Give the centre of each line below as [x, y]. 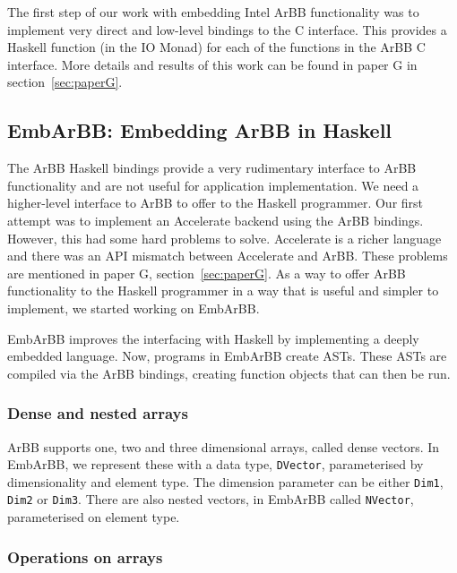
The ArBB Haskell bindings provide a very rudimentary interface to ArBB [212, 168]
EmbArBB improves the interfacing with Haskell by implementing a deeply [213, 338]
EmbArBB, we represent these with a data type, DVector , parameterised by [216, 464]
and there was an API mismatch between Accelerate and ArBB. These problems [228, 256]
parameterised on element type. [94, 517]
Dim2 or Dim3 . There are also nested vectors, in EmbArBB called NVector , [211, 499]
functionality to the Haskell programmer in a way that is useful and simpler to [223, 291]
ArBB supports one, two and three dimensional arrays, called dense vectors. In [224, 446]
